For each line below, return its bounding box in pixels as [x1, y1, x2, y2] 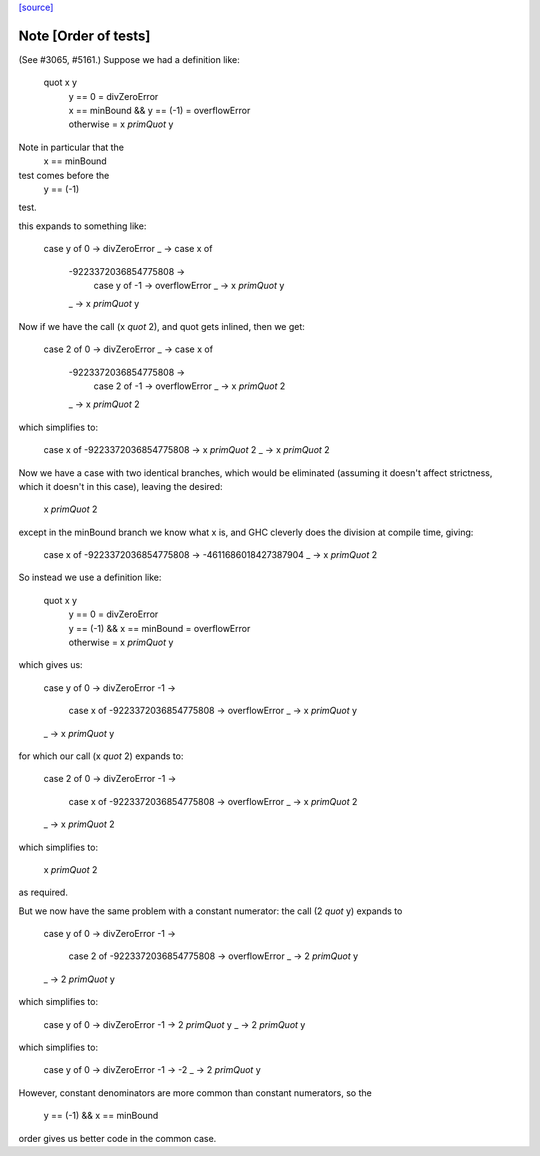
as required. [18, 886, 69, 899]
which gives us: [18, 659, 84, 671]
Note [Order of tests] [18, 27, 151, 44]
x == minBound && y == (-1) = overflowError [68, 105, 251, 117]
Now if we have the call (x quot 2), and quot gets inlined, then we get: [18, 320, 305, 332]
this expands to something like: [18, 220, 147, 232]
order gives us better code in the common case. [18, 1132, 217, 1144]
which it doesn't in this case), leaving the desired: [18, 480, 224, 492]
